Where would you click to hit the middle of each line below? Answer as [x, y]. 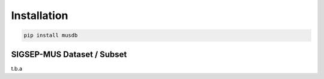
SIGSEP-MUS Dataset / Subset [69, 54]
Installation [40, 15]
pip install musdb [51, 35]
